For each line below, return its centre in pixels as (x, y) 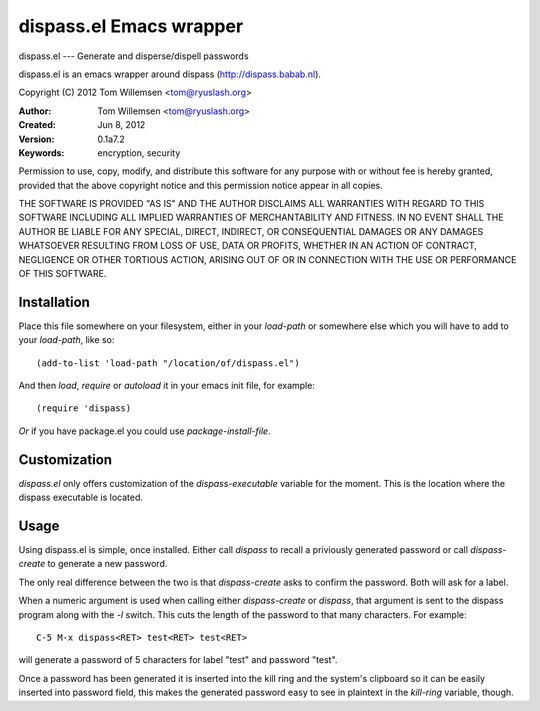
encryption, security (139, 152)
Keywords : (41, 152)
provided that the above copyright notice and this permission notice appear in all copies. (201, 185)
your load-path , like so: (66, 340)
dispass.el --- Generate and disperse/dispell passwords (133, 56)
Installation (54, 301)
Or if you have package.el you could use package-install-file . (144, 431)
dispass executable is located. (81, 497)
